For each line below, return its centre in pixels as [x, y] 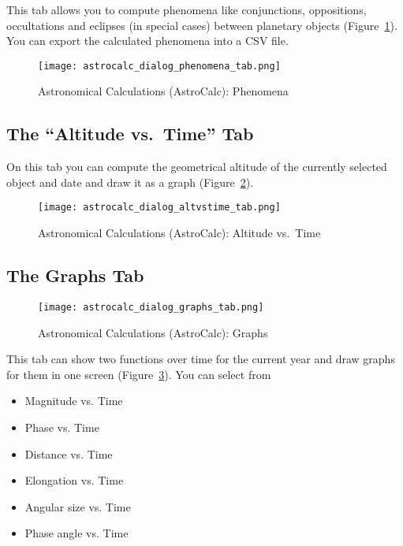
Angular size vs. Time [78, 506]
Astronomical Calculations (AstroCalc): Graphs [153, 332]
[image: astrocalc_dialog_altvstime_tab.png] [159, 208]
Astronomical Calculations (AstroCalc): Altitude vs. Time [179, 233]
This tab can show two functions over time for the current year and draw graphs [201, 359]
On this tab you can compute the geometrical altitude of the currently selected [197, 167]
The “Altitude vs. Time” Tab [130, 134]
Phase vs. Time [62, 427]
